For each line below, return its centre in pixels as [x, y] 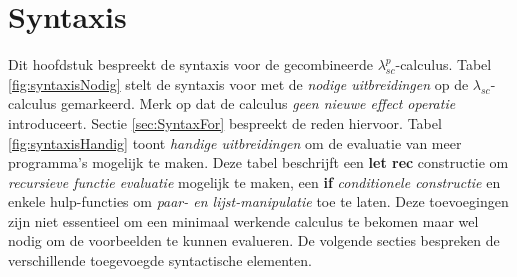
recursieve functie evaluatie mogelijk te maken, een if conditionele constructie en [254, 181]
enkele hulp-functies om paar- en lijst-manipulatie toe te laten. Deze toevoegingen [258, 201]
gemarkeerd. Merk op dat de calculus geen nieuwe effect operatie [258, 103]
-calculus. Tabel [443, 64]
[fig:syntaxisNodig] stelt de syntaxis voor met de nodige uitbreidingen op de [238, 83]
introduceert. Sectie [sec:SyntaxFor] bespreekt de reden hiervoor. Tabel [225, 122]
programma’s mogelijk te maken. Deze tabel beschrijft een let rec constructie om [258, 162]
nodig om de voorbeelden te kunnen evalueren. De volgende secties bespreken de [254, 240]
